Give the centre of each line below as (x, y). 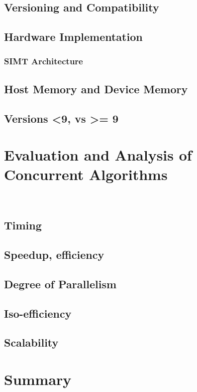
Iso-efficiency (38, 313)
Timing (23, 225)
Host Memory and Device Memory (96, 89)
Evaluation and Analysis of (98, 155)
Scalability (31, 342)
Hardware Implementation (73, 37)
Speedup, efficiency (54, 255)
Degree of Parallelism (60, 284)
